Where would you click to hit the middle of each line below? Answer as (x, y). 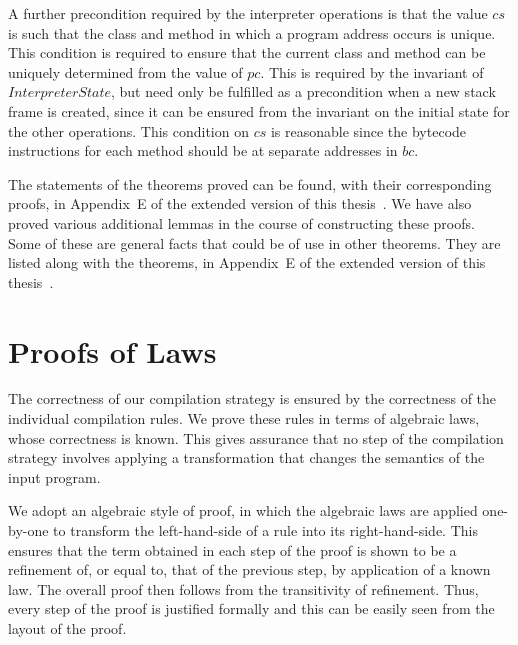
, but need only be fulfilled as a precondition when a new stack (303, 91)
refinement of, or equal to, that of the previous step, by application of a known (249, 569)
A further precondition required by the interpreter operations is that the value (248, 13)
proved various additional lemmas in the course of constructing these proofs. (241, 222)
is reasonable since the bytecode (368, 130)
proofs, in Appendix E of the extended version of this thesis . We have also (240, 203)
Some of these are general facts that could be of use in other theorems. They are (254, 242)
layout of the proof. (67, 627)
